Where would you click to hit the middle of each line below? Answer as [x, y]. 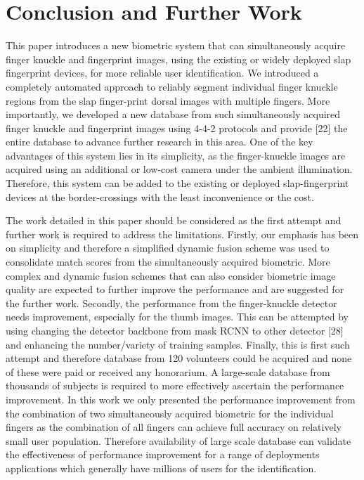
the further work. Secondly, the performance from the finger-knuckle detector [171, 303]
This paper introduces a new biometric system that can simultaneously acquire [176, 45]
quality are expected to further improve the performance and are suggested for [175, 289]
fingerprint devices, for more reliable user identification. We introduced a [162, 73]
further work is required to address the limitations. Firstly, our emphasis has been [182, 234]
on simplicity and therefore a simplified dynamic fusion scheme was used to [168, 248]
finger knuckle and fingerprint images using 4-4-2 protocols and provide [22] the [177, 128]
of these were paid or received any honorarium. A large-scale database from [168, 371]
